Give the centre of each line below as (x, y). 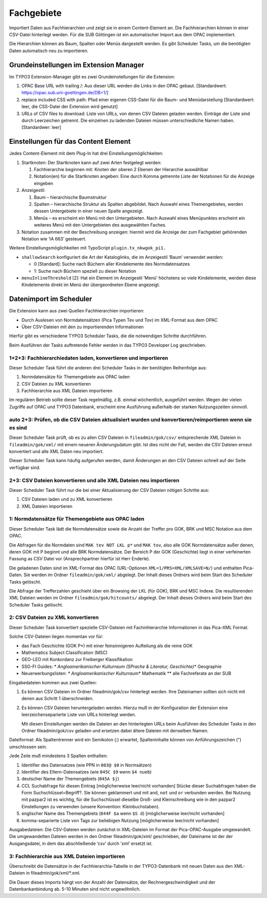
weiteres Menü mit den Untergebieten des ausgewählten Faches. (100, 225)
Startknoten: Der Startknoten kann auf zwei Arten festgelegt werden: (91, 162)
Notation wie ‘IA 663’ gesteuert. (54, 239)
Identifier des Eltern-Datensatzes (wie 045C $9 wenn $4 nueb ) (87, 772)
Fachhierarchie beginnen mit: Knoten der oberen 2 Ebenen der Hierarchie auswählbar (121, 170)
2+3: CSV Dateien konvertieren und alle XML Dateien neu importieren (94, 480)
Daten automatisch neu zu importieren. (49, 51)
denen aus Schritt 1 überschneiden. (58, 699)
